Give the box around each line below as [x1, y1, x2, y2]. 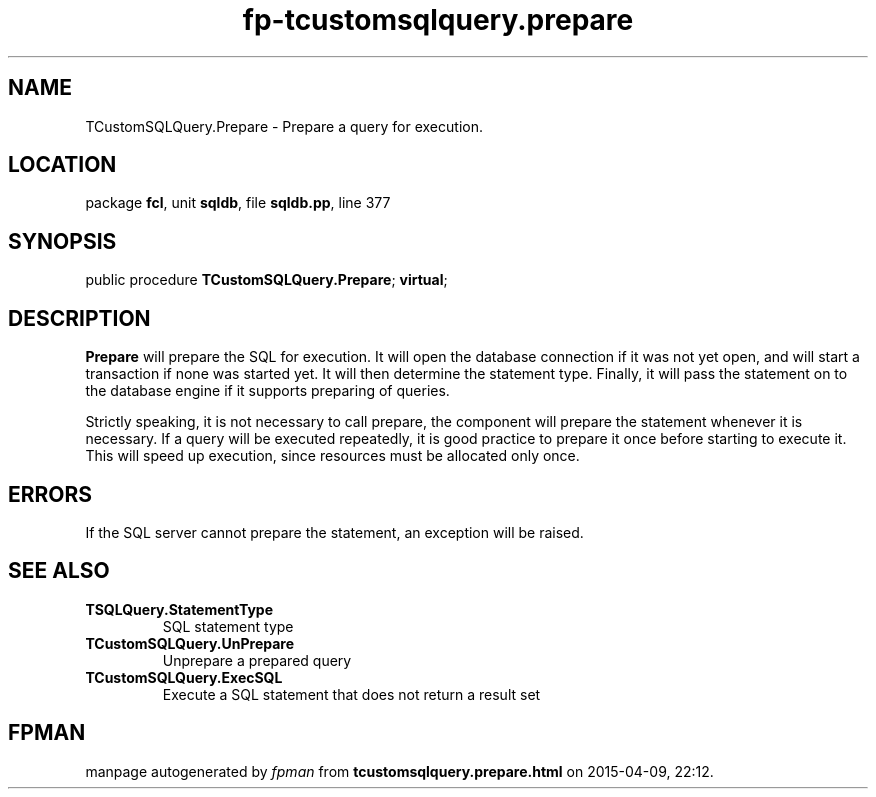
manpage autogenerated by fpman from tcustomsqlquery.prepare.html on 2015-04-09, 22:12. [85, 762, 714, 780]
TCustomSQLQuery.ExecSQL [85, 668, 283, 686]
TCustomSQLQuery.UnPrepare [85, 634, 295, 652]
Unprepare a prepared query [162, 651, 352, 669]
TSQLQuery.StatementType [85, 600, 274, 618]
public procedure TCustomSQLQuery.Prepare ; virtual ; [85, 271, 448, 289]
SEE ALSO [8, 558, 110, 584]
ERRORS [8, 481, 93, 507]
